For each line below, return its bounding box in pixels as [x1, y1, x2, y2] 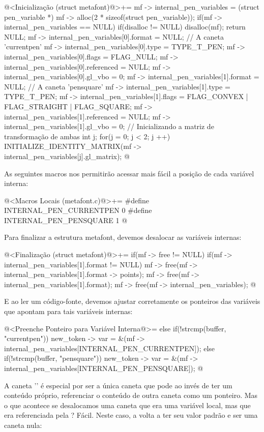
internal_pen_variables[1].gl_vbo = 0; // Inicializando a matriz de [4, 121, 214, 132]
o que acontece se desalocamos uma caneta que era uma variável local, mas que [4, 399, 251, 410]
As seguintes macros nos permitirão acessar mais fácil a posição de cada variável [4, 168, 254, 178]
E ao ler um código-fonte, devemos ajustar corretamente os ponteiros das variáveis [4, 296, 260, 306]
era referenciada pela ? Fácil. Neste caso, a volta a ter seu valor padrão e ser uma [4, 410, 258, 420]
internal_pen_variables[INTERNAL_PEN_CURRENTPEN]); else [4, 343, 215, 353]
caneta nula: [4, 419, 42, 430]
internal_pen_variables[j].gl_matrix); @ [4, 150, 130, 161]
